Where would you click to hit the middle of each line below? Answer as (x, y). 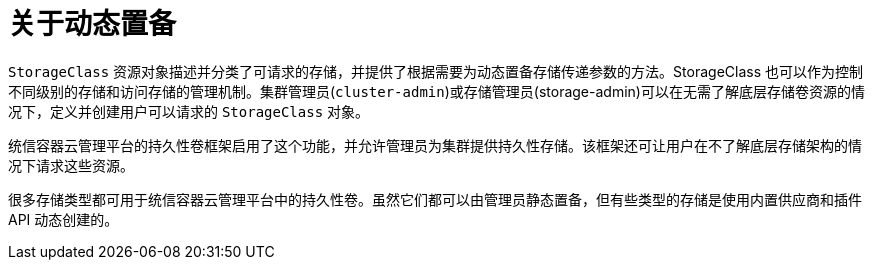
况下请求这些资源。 (71, 165)
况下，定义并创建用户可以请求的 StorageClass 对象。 (189, 111)
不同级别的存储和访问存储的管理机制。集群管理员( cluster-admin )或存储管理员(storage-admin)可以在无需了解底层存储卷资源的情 (436, 91)
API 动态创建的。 (63, 219)
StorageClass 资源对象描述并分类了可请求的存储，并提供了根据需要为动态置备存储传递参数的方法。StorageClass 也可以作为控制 (435, 71)
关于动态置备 (92, 24)
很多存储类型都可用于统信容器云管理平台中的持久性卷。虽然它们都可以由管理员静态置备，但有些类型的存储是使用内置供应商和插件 (435, 199)
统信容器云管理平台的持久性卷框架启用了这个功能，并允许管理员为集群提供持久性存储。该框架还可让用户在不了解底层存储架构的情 (435, 145)
